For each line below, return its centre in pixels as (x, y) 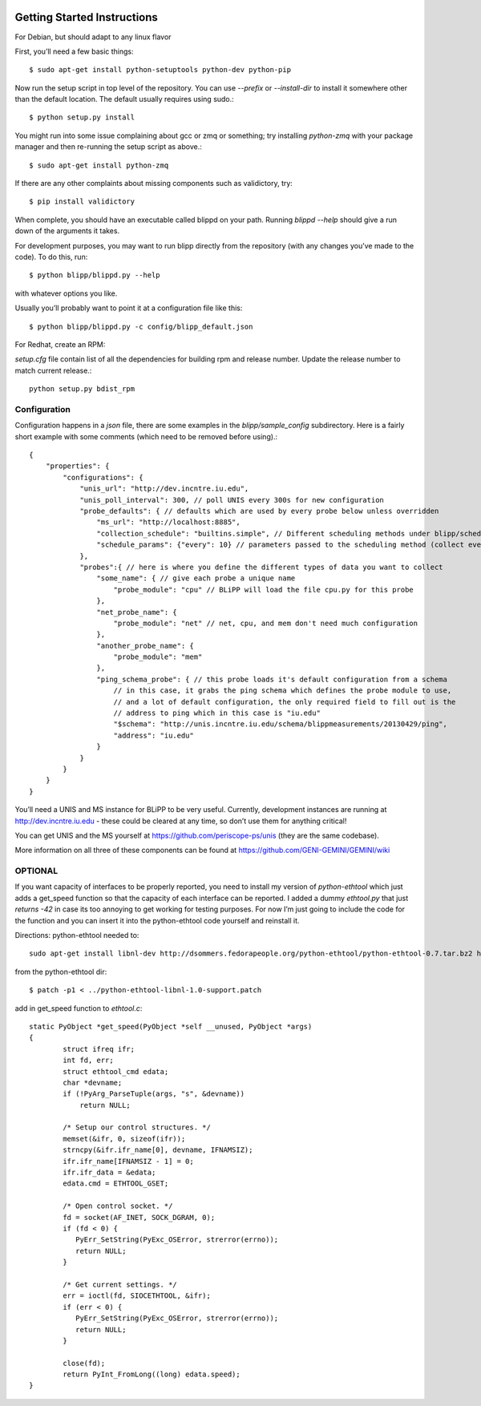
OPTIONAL (36, 871)
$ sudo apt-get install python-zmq (99, 165)
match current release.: (53, 370)
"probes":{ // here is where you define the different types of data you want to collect (262, 567)
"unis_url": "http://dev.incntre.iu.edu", (164, 489)
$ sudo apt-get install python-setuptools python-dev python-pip (160, 70)
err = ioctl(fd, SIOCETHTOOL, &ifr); (137, 1296)
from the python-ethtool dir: (61, 972)
